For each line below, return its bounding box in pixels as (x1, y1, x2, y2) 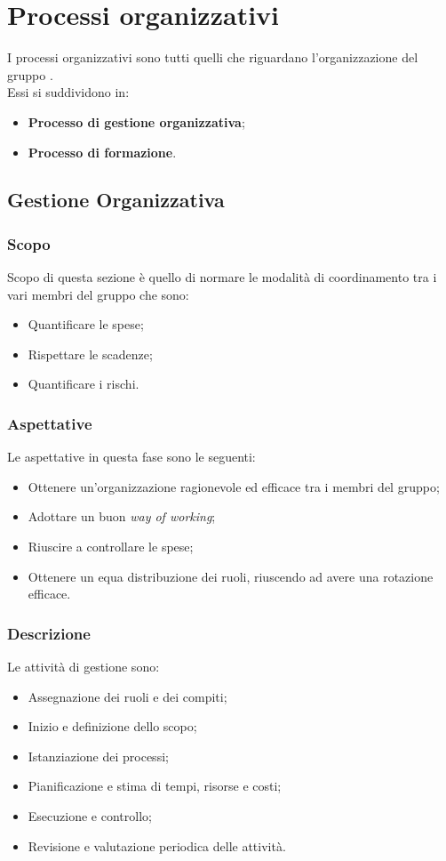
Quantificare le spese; (28, 315, 144, 334)
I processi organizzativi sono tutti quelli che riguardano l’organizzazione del (7, 48, 418, 67)
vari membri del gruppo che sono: (7, 285, 189, 303)
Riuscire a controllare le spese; (28, 537, 194, 556)
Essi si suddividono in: (7, 83, 130, 101)
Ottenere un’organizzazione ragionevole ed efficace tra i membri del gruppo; (28, 477, 440, 495)
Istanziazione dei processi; (28, 746, 169, 765)
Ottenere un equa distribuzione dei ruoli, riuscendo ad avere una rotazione (28, 567, 434, 585)
